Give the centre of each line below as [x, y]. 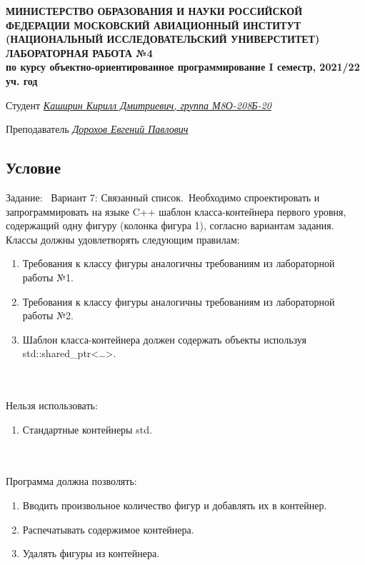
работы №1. [48, 277]
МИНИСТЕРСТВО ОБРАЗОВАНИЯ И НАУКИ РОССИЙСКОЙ [154, 11]
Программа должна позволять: [71, 481]
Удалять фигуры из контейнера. [91, 553]
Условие [33, 167]
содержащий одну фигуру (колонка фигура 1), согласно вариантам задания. [170, 225]
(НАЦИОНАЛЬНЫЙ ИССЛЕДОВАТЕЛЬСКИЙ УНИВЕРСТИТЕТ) [163, 39]
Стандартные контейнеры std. [87, 429]
